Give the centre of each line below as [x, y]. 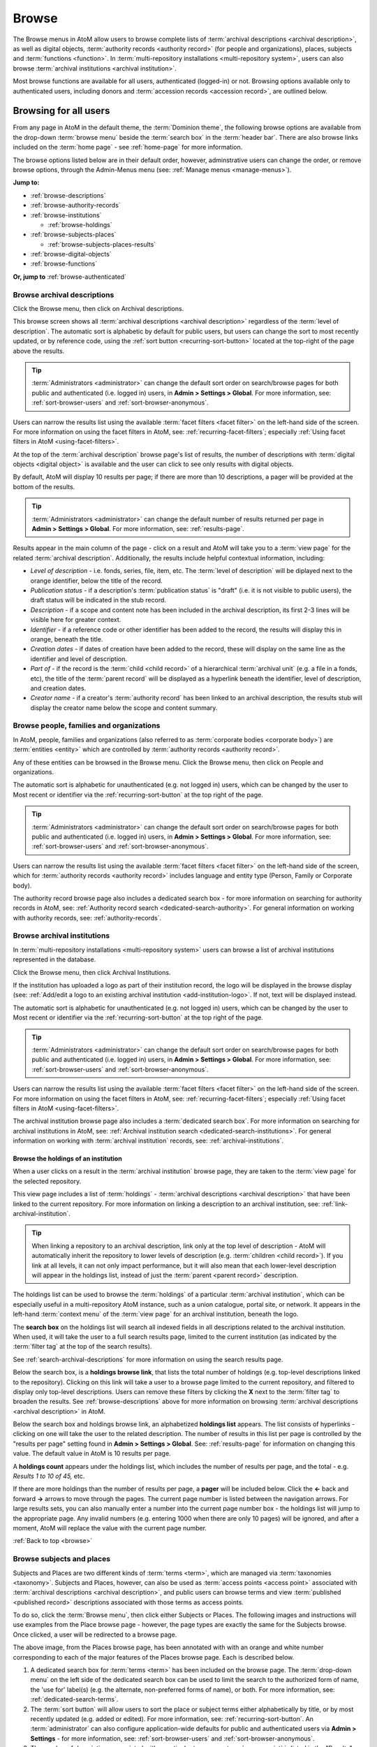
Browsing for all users [61, 111]
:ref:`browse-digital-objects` [71, 254]
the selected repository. [47, 1181]
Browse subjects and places [62, 1559]
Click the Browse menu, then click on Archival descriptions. [98, 309]
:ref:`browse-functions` [64, 264]
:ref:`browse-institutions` [66, 215]
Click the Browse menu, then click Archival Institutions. [92, 972]
